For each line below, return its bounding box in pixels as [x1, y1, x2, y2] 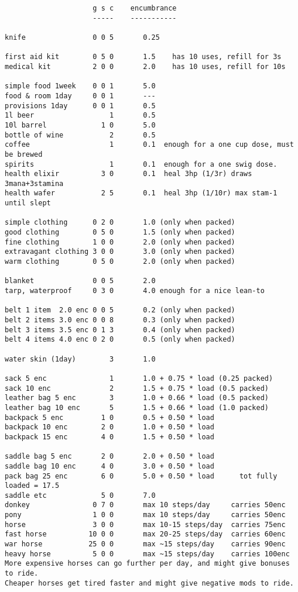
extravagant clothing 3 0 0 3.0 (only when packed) [5, 247, 235, 256]
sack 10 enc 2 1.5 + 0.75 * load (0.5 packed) [5, 384, 269, 393]
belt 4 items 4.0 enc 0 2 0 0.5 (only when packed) [5, 335, 235, 344]
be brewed [5, 150, 43, 159]
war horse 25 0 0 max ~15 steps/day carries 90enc [5, 540, 286, 549]
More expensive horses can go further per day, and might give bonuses [5, 559, 290, 568]
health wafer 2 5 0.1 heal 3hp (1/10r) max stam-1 [5, 189, 278, 198]
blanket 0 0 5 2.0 [5, 277, 156, 285]
